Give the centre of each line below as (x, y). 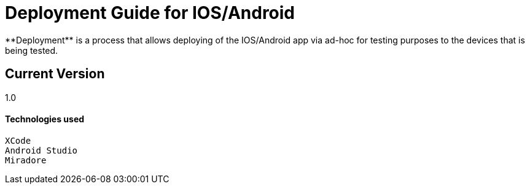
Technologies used (45, 119)
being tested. (32, 50)
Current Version (55, 74)
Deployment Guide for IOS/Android (150, 13)
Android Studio (41, 150)
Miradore (26, 160)
